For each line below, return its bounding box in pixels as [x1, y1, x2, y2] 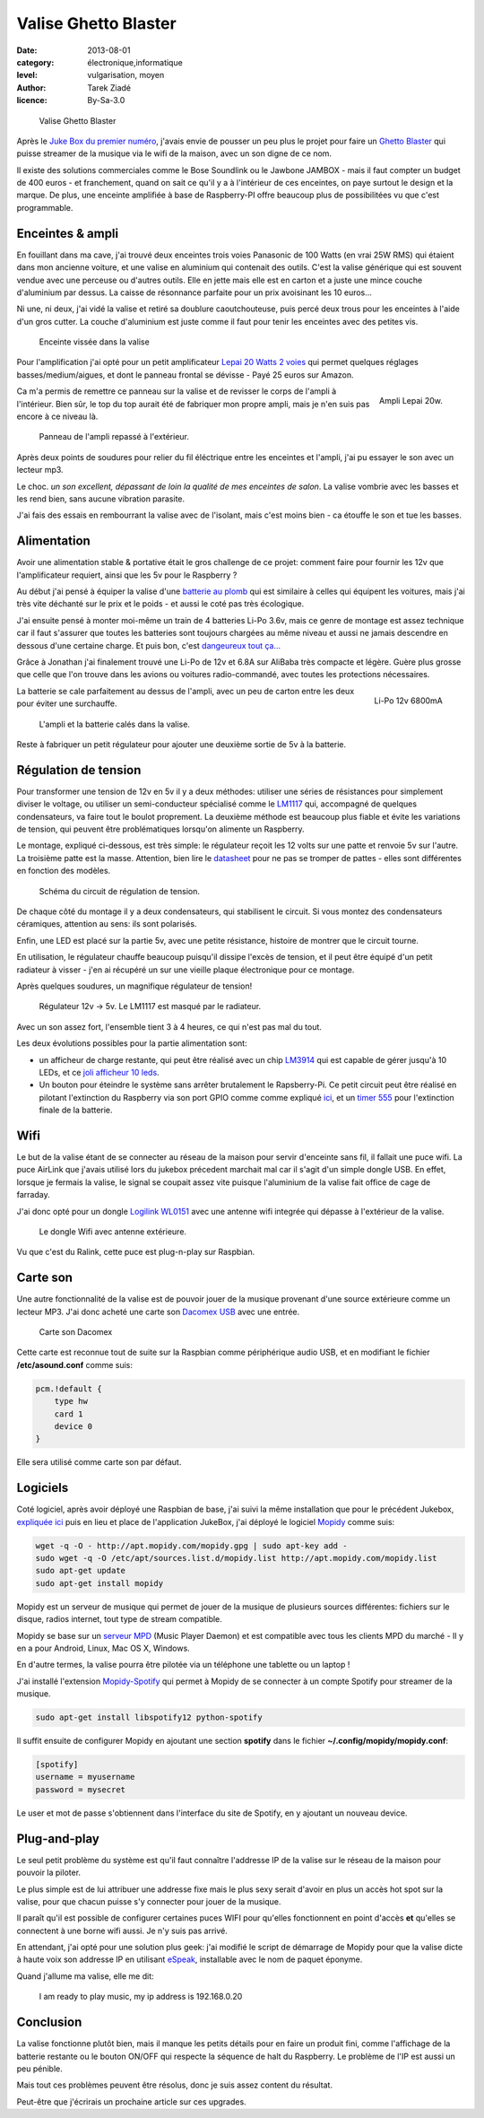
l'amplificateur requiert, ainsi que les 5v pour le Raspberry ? [16, 570, 238, 580]
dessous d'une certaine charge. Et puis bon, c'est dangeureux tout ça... [16, 640, 281, 650]
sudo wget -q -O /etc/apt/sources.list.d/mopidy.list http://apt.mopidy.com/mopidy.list [35, 1553, 438, 1564]
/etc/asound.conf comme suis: [16, 1359, 134, 1370]
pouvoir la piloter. [16, 1867, 81, 1878]
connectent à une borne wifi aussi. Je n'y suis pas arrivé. [16, 1925, 228, 1936]
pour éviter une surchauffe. [16, 698, 117, 709]
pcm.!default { [35, 1383, 102, 1394]
